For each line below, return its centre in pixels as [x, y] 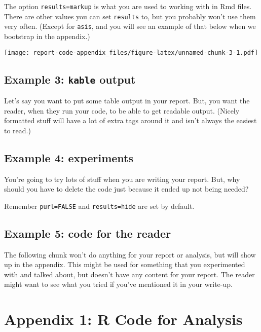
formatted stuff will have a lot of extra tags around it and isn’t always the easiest [130, 120]
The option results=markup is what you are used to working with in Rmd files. [128, 6]
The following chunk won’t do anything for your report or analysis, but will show [130, 254]
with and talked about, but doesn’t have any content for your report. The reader [129, 274]
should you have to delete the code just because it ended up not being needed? [126, 189]
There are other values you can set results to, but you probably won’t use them [130, 16]
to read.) [17, 130]
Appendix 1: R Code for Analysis [123, 319]
